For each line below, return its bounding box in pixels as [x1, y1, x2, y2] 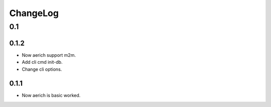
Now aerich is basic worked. [22, 92, 81, 98]
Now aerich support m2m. [22, 52, 76, 58]
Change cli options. [22, 66, 62, 72]
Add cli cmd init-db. [22, 59, 63, 65]
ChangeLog [9, 8, 59, 19]
